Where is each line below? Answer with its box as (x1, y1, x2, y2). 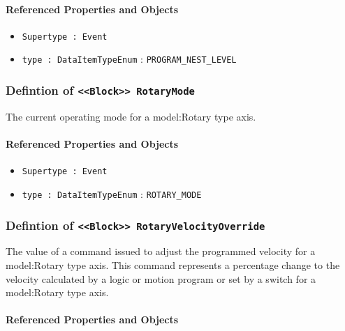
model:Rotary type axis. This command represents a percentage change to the (6, 257, 340, 272)
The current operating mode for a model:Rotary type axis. (6, 109, 256, 123)
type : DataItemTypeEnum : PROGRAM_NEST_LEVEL (22, 52, 237, 66)
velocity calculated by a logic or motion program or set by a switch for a (6, 271, 316, 286)
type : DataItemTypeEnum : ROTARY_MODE (22, 186, 202, 201)
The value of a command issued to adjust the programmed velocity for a (6, 244, 316, 259)
